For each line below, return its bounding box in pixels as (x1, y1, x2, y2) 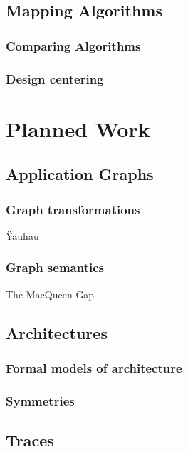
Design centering (6, 69, 104, 87)
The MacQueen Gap (6, 286, 95, 301)
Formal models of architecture (6, 358, 182, 376)
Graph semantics (6, 258, 104, 276)
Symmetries (6, 391, 75, 409)
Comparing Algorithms (6, 36, 141, 54)
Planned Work (6, 114, 150, 143)
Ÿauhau (6, 228, 39, 243)
